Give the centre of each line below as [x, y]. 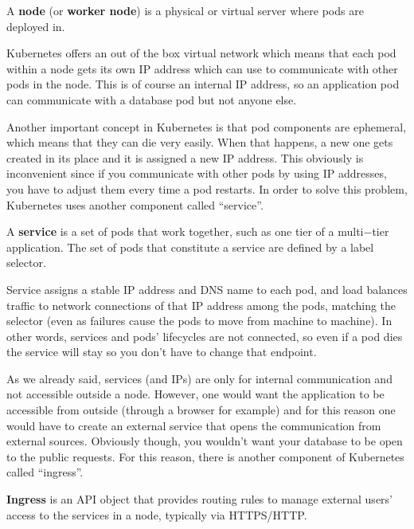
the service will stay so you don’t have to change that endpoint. [162, 352]
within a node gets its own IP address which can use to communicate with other [202, 68]
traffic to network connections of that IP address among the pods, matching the [201, 305]
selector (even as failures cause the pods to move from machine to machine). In [199, 321]
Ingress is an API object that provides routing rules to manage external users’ [199, 499]
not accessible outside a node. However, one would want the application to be [195, 394]
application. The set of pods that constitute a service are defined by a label [190, 247]
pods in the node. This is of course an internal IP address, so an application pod [203, 84]
